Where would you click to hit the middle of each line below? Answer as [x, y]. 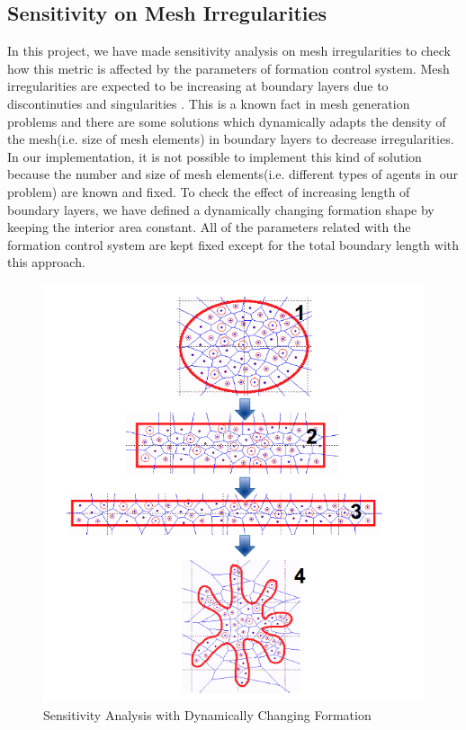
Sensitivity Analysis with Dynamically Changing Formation [207, 715]
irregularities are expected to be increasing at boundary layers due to [198, 86]
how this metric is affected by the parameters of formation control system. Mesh [229, 68]
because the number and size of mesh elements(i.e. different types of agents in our [233, 174]
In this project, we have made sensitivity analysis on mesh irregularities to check [229, 51]
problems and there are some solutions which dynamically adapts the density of [227, 121]
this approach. [46, 262]
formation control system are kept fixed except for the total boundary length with [233, 244]
